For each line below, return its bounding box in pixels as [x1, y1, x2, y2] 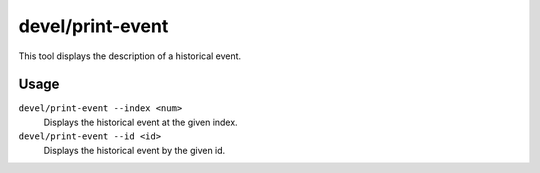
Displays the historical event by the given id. [43, 144, 226, 156]
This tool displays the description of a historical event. [18, 50, 242, 62]
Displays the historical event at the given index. [43, 116, 239, 128]
